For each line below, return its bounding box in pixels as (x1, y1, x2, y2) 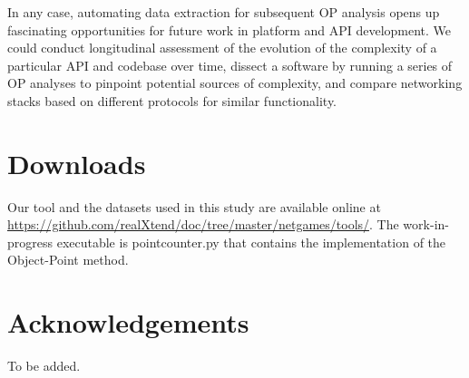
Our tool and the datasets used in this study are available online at (7, 197, 381, 216)
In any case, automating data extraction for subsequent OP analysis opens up (7, 3, 440, 21)
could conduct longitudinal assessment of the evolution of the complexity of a (7, 38, 437, 57)
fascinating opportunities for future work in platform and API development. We (7, 20, 452, 39)
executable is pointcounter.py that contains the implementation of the (56, 232, 446, 251)
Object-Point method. (7, 250, 129, 269)
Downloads (7, 144, 146, 181)
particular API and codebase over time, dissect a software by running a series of (7, 55, 453, 74)
